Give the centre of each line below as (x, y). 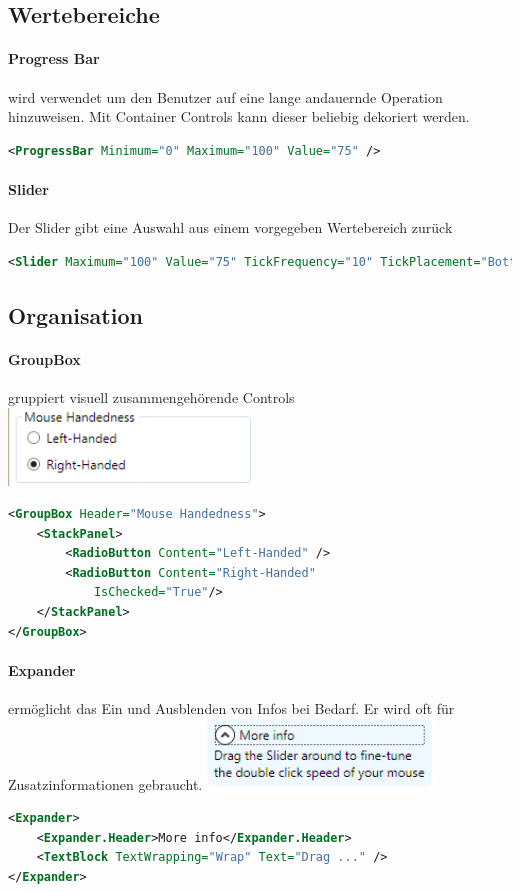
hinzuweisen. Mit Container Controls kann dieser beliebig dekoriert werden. (239, 116)
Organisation (75, 314)
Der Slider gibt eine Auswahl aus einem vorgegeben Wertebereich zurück (230, 227)
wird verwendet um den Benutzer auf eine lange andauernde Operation (225, 96)
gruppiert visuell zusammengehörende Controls (151, 396)
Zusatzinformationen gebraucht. (105, 783)
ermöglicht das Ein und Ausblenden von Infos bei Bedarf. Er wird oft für (231, 708)
